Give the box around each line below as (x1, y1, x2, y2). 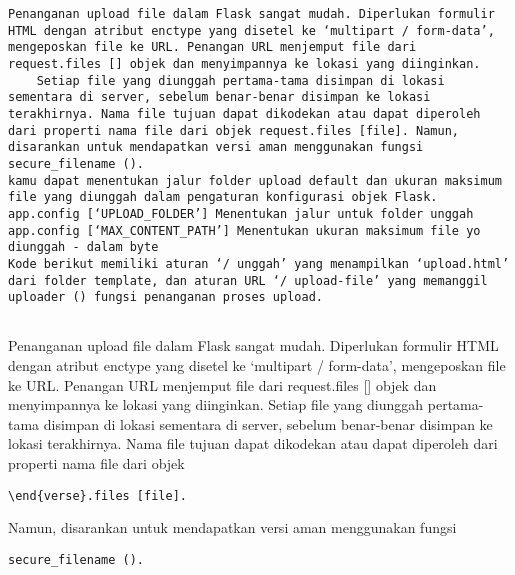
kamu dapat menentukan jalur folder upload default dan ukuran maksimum (8, 173, 502, 188)
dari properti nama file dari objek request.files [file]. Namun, (8, 123, 460, 138)
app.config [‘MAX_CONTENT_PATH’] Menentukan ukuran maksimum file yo (8, 223, 481, 238)
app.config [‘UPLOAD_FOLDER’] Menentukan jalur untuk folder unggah (8, 206, 474, 221)
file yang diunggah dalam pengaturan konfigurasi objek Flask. (8, 190, 438, 205)
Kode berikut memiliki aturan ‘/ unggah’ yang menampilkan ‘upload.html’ (8, 256, 510, 271)
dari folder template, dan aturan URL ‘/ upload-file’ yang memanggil (8, 273, 488, 288)
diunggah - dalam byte (8, 240, 159, 255)
